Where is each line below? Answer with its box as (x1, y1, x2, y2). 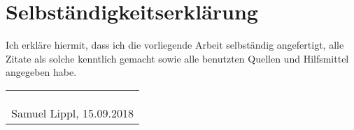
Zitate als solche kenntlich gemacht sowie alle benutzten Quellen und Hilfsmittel (6, 51, 349, 65)
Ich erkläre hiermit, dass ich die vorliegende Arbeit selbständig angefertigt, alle (6, 38, 344, 52)
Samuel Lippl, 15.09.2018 (11, 104, 134, 121)
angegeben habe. (6, 65, 77, 79)
